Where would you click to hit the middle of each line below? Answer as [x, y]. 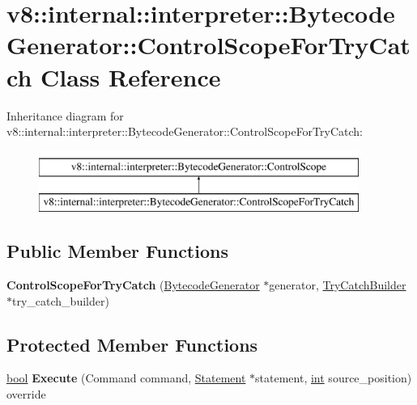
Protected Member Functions [132, 344]
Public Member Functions [117, 251]
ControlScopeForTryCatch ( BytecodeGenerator [133, 285]
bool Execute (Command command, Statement [126, 378]
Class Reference [131, 76]
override [26, 394]
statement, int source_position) [334, 378]
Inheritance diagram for [65, 115]
